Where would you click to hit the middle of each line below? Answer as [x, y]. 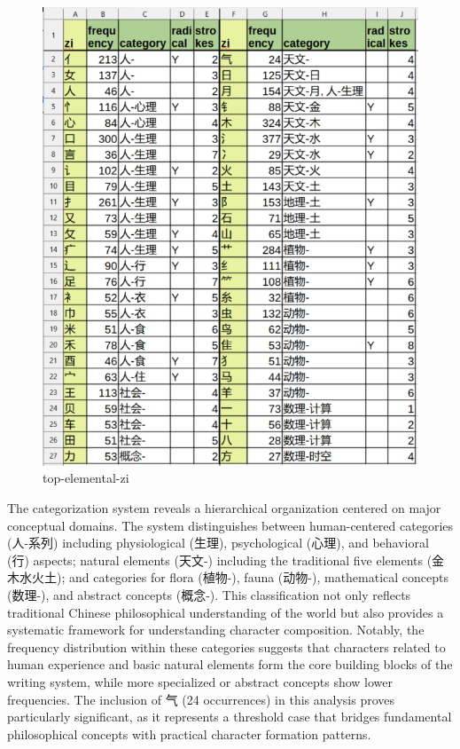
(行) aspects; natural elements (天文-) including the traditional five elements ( [220, 560]
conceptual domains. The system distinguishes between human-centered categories [230, 525]
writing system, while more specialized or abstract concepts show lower [200, 681]
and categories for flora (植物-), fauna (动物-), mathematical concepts [259, 577]
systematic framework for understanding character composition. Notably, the [216, 630]
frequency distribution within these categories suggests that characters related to [226, 647]
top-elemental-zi [86, 478]
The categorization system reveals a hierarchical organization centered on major [224, 507]
